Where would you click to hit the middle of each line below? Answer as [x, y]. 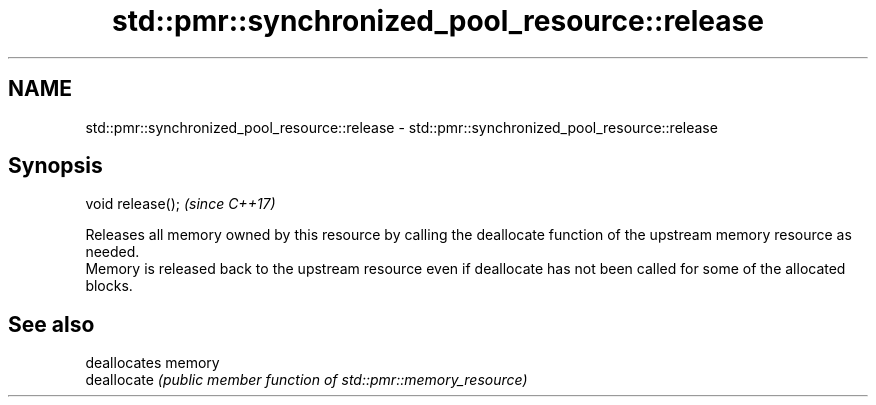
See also [51, 324]
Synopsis [55, 166]
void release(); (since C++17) [180, 204]
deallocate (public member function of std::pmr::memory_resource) [306, 380]
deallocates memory [152, 363]
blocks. [109, 286]
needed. [112, 252]
